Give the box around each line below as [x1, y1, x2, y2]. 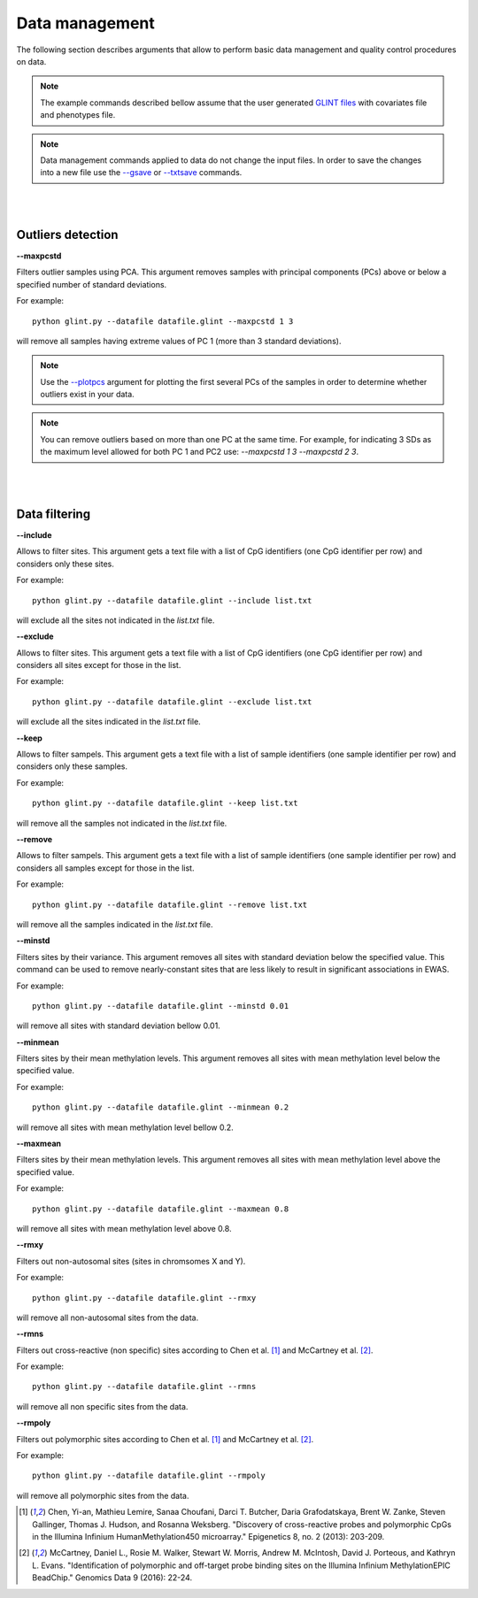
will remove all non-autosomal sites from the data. [16, 1312, 199, 1323]
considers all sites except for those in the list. [16, 660, 181, 671]
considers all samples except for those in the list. [16, 863, 195, 873]
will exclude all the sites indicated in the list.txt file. [16, 717, 201, 727]
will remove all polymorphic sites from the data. [16, 1490, 189, 1501]
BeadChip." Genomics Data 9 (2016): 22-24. [32, 1572, 193, 1583]
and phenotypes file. [40, 110, 116, 120]
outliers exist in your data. [40, 389, 135, 400]
